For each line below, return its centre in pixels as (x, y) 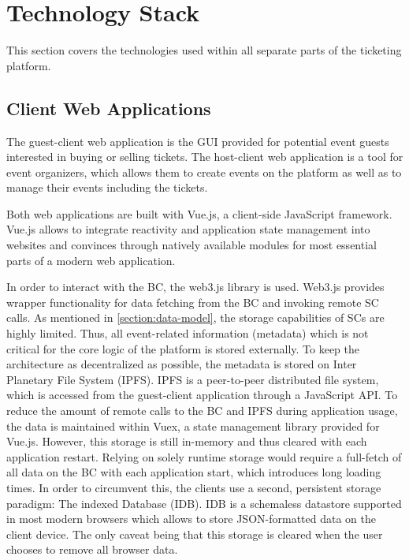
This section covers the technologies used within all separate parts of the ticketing (204, 50)
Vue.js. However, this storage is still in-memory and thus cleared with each (187, 441)
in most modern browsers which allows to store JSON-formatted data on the (191, 519)
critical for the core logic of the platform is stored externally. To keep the (183, 348)
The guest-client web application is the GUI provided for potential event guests (198, 141)
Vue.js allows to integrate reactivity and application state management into (188, 229)
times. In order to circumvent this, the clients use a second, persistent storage (194, 487)
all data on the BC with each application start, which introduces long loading (194, 472)
